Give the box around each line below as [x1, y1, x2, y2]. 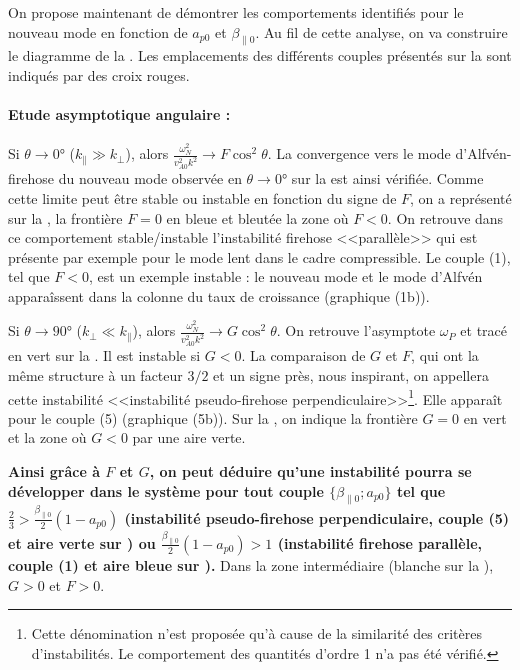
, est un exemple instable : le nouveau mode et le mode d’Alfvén [88, 266, 483, 287]
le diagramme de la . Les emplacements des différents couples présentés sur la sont [8, 45, 512, 66]
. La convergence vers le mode [267, 143, 451, 164]
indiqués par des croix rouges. [8, 64, 190, 85]
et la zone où [8, 427, 87, 448]
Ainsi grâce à [8, 461, 100, 482]
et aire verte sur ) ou [8, 532, 156, 553]
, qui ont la [411, 345, 479, 366]
